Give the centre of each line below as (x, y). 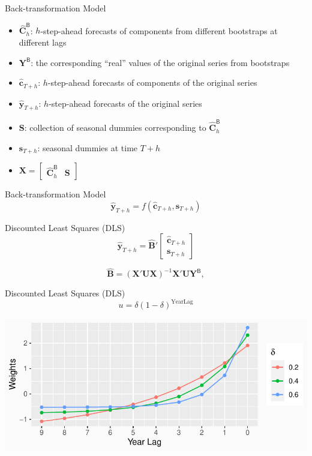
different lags (43, 42)
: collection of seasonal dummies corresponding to (115, 127)
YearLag (182, 301)
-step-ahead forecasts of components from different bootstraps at (159, 30)
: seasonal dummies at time (88, 147)
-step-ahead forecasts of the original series (125, 103)
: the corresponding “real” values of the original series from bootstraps (160, 62)
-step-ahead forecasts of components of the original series (152, 82)
